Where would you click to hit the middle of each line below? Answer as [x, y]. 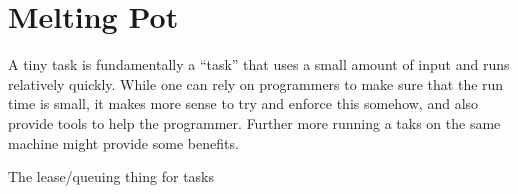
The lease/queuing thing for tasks [111, 176]
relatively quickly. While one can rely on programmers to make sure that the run [256, 83]
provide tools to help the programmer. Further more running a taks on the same [254, 122]
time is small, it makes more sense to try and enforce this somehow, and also [243, 103]
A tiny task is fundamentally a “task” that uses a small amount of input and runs [259, 64]
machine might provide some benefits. [123, 142]
